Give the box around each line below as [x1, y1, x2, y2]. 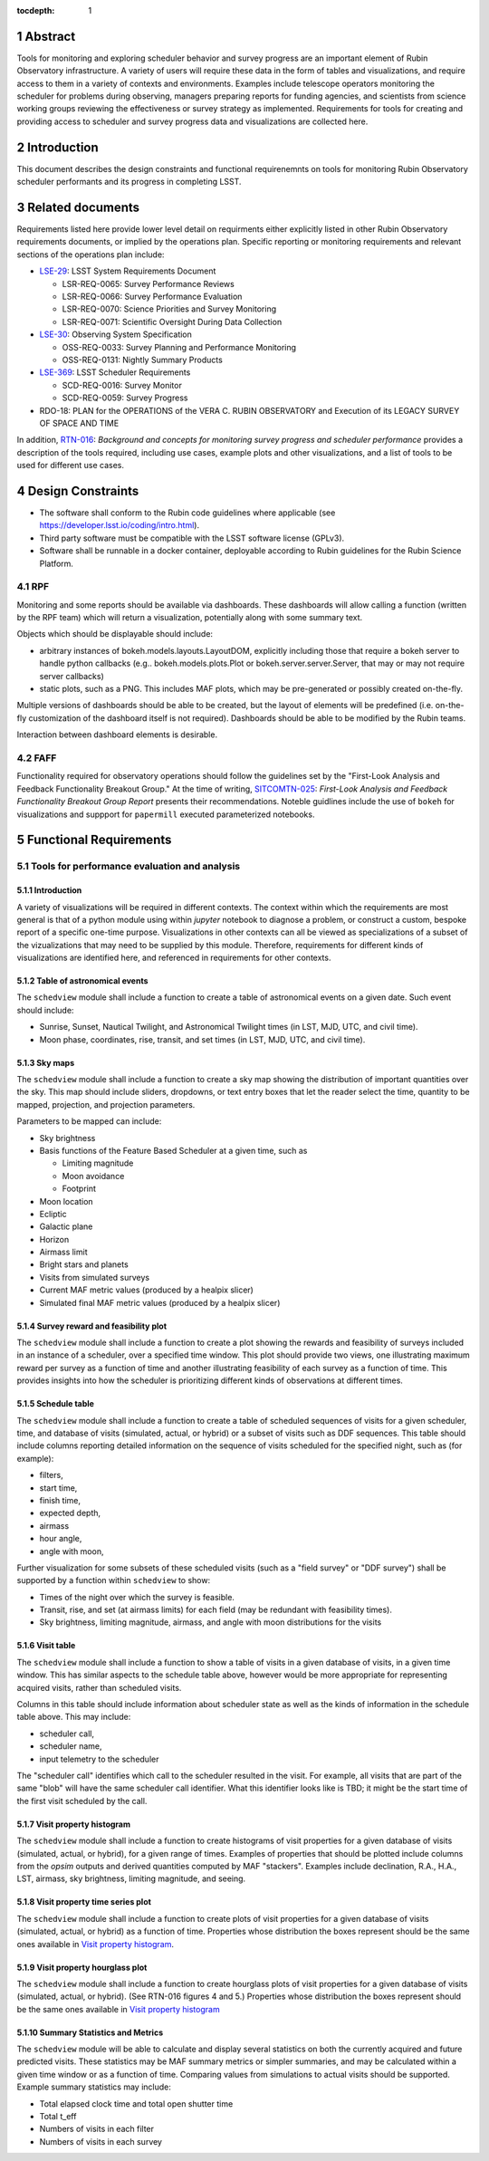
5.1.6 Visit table [16, 1640, 76, 1651]
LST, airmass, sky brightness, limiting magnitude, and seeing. [16, 1873, 246, 1884]
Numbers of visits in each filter [39, 2124, 154, 2135]
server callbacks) [39, 670, 104, 681]
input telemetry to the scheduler [39, 1753, 159, 1764]
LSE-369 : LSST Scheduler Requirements [39, 367, 191, 378]
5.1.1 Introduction [16, 885, 82, 896]
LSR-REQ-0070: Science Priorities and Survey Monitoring [62, 303, 276, 314]
